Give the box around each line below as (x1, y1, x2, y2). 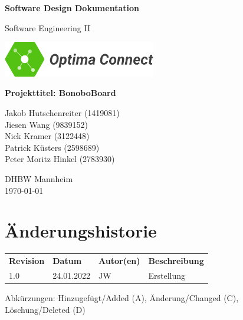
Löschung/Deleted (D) (5, 303, 86, 315)
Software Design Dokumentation (5, 2, 139, 14)
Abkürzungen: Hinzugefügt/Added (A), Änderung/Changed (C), (5, 291, 239, 303)
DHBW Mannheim (5, 172, 73, 184)
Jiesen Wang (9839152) (5, 118, 88, 130)
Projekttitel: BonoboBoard (5, 87, 116, 99)
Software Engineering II (5, 21, 90, 34)
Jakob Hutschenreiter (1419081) (5, 106, 120, 118)
